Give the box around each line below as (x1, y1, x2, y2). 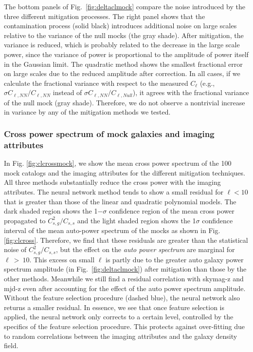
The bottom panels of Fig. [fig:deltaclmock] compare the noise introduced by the (4, 1, 245, 11)
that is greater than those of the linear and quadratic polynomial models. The (4, 196, 236, 206)
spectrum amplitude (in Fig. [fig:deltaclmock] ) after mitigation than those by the (4, 264, 247, 274)
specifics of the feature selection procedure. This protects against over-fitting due (4, 321, 245, 331)
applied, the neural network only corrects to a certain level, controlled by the (4, 312, 234, 322)
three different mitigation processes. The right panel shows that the (4, 11, 205, 21)
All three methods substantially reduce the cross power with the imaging (4, 177, 221, 187)
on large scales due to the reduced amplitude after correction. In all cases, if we (4, 68, 240, 78)
